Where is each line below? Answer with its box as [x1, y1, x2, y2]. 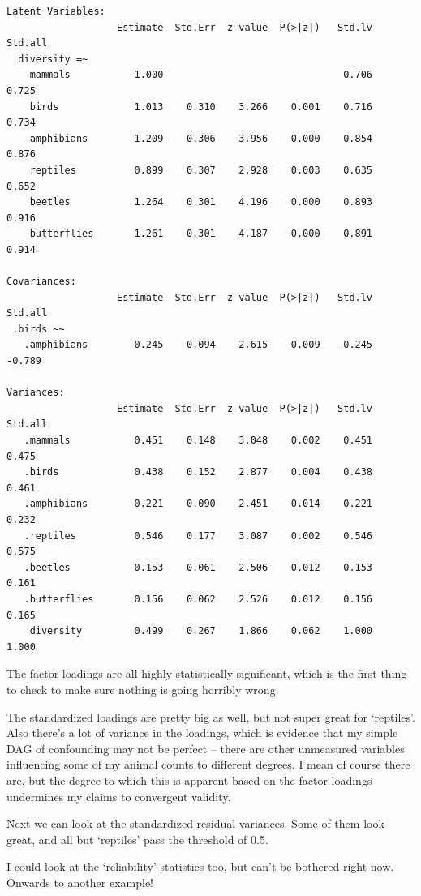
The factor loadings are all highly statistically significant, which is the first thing [6, 665, 407, 682]
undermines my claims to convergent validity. [6, 787, 231, 804]
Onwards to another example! [6, 873, 153, 890]
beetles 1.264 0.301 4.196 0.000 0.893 [29, 196, 373, 208]
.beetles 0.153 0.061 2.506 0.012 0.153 [24, 561, 373, 573]
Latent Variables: [6, 6, 105, 17]
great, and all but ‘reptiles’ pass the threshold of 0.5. [6, 830, 268, 847]
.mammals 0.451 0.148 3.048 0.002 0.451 [24, 435, 373, 447]
